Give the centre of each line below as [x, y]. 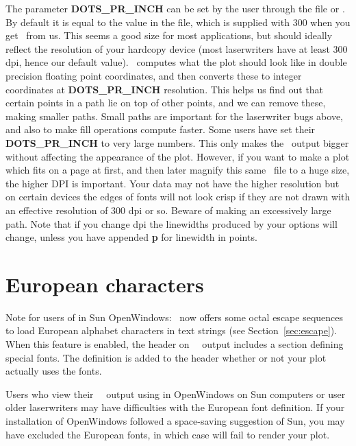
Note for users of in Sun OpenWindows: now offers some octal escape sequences [175, 317]
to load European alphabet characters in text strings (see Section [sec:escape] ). [171, 330]
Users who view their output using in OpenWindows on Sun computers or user [176, 394]
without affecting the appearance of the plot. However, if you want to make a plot [178, 156]
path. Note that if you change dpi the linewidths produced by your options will [171, 223]
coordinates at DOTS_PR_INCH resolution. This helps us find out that [165, 89]
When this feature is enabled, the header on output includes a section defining [175, 344]
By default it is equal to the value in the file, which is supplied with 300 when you [178, 22]
